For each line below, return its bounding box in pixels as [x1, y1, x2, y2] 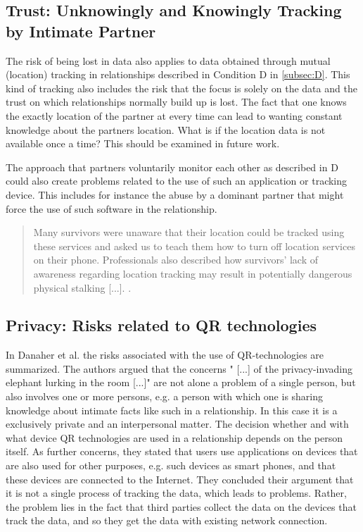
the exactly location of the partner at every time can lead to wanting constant [6, 108, 343, 123]
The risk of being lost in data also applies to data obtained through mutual [6, 53, 331, 68]
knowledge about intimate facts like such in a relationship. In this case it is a [6, 402, 338, 417]
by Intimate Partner [6, 20, 156, 42]
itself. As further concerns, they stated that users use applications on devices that [6, 444, 358, 459]
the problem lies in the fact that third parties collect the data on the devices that [6, 499, 357, 514]
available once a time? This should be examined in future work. [6, 136, 280, 151]
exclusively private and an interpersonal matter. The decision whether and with [6, 416, 349, 431]
